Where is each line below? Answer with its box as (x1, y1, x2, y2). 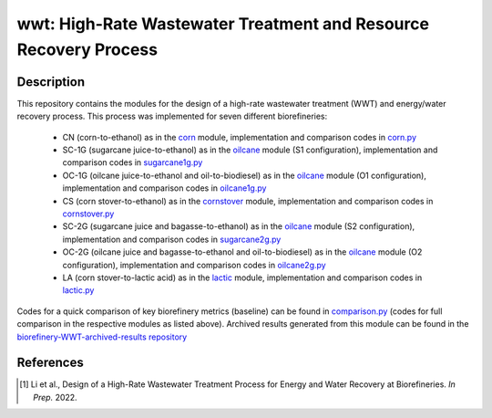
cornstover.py (62, 208, 115, 219)
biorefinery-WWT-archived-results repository (16, 331, 188, 342)
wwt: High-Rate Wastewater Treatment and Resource (16, 14, 430, 34)
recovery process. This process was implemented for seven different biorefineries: (16, 110, 328, 122)
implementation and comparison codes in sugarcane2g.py (62, 234, 282, 245)
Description (16, 74, 86, 89)
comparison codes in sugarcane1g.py (62, 157, 203, 168)
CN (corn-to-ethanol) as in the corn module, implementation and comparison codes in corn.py (62, 131, 417, 142)
